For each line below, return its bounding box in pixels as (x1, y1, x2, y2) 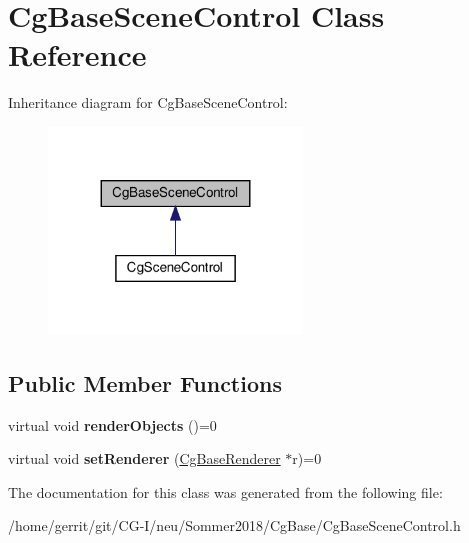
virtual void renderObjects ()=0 (8, 414, 217, 435)
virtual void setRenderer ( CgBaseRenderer (8, 448, 281, 469)
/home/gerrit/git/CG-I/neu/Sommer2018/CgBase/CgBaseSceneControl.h (8, 515, 461, 536)
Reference (8, 34, 147, 75)
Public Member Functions (8, 367, 282, 398)
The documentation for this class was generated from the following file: (8, 481, 443, 502)
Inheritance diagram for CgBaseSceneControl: (8, 92, 288, 113)
